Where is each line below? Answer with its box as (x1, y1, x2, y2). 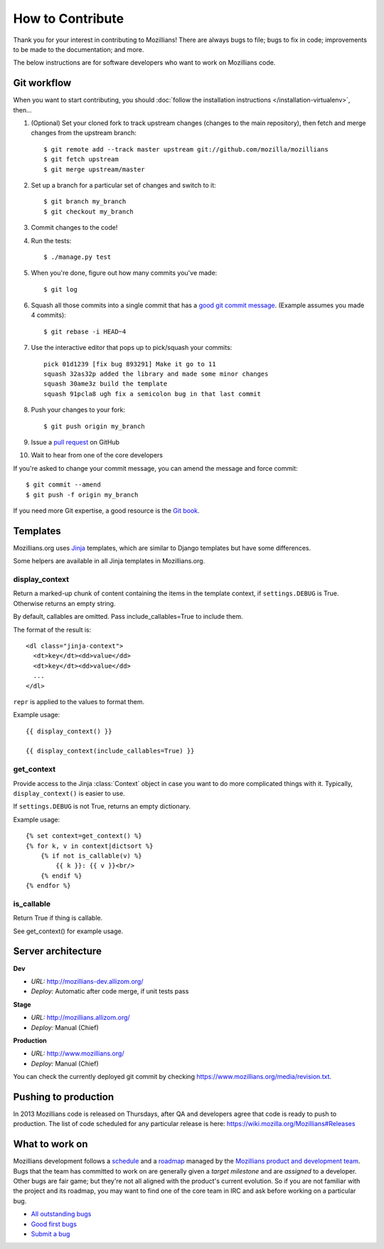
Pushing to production (13, 1090, 114, 1102)
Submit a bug (31, 1230, 70, 1238)
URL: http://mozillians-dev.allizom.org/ (31, 977, 144, 985)
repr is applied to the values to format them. (13, 697, 145, 706)
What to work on (13, 1138, 88, 1150)
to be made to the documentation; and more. (13, 45, 144, 53)
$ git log (43, 285, 78, 293)
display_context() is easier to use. (13, 790, 125, 797)
